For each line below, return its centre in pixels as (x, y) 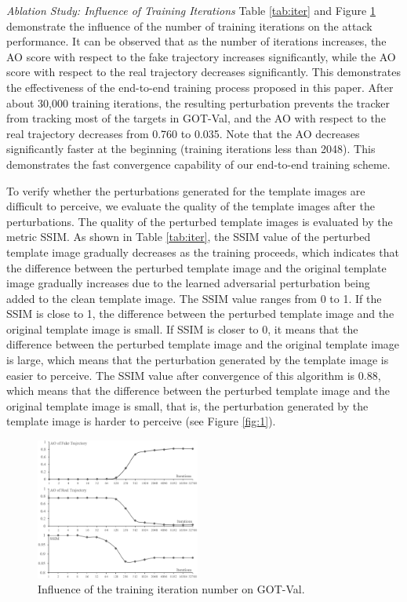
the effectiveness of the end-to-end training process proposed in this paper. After (200, 87)
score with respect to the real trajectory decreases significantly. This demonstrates (203, 72)
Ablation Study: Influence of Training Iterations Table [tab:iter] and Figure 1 (191, 10)
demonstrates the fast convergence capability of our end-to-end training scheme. (198, 164)
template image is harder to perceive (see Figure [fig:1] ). (141, 421)
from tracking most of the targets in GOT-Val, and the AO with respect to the (196, 118)
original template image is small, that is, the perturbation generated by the (187, 405)
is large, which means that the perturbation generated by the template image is (198, 360)
